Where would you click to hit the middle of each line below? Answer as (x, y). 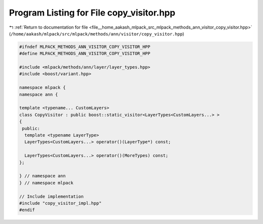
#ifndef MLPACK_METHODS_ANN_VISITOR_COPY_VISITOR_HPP (85, 47)
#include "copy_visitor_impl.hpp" (60, 203)
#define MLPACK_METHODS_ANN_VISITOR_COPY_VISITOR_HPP (85, 54)
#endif (27, 210)
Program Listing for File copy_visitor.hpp (92, 13)
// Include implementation (51, 196)
